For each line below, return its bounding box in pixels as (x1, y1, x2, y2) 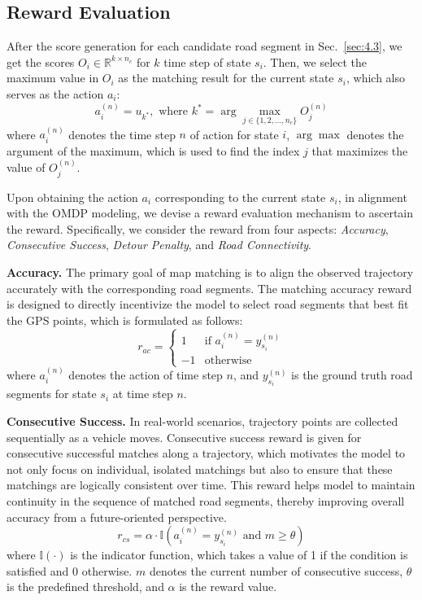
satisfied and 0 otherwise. (7, 562, 133, 579)
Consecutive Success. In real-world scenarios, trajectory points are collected (7, 413, 398, 430)
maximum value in (7, 69, 99, 86)
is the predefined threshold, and (7, 578, 164, 595)
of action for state (189, 125, 279, 142)
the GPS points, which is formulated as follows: (7, 311, 243, 328)
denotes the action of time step (68, 366, 223, 383)
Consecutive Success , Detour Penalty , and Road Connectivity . (7, 236, 312, 253)
